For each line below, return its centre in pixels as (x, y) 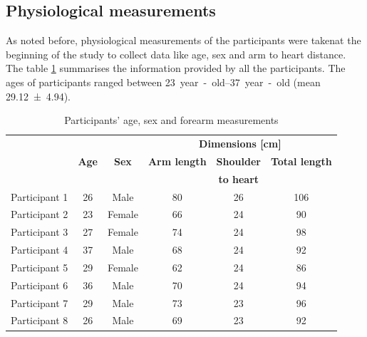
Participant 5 (40, 267)
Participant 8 (40, 320)
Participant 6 (40, 285)
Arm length (177, 161)
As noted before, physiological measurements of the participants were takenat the (183, 40)
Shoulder (238, 161)
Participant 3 (40, 232)
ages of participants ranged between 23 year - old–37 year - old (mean (163, 82)
